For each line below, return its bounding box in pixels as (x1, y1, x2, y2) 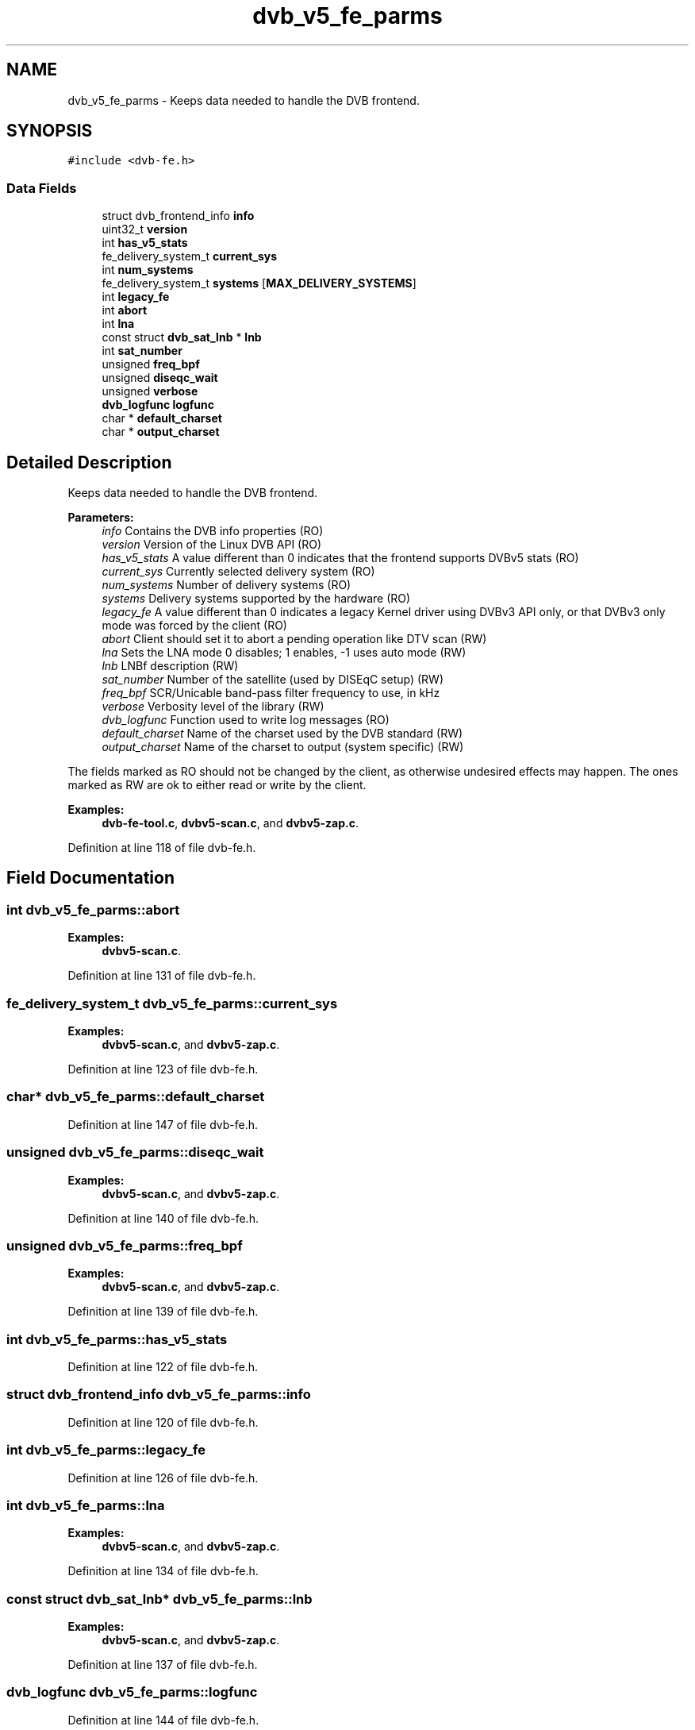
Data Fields (6, 179, 77, 196)
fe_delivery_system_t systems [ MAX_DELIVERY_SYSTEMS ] (102, 276, 417, 291)
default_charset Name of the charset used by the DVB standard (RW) (102, 726, 463, 741)
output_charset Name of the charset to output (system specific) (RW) (102, 740, 464, 754)
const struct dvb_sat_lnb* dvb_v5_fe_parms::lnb (6, 1590, 313, 1607)
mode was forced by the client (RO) (102, 618, 287, 633)
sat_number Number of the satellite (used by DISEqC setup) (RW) (102, 672, 444, 687)
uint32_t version (102, 222, 188, 237)
